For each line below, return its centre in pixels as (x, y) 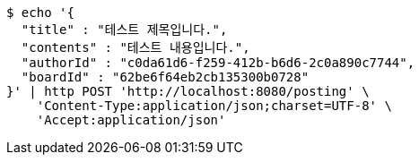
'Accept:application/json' (131, 120)
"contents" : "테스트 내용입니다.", (135, 47)
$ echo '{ (40, 13)
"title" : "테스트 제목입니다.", (124, 30)
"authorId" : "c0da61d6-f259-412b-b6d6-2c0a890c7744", (218, 63)
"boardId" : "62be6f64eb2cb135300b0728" (165, 77)
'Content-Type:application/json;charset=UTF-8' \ (214, 106)
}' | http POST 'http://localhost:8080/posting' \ (188, 91)
